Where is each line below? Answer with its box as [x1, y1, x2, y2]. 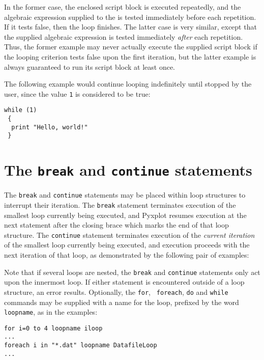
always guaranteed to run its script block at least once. [4, 61, 175, 72]
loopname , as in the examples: [4, 307, 98, 317]
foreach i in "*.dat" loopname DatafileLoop [4, 342, 157, 349]
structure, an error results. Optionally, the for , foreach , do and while [4, 286, 228, 297]
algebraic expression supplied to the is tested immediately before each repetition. [4, 11, 256, 22]
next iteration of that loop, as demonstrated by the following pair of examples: [4, 250, 249, 260]
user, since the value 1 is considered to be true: [4, 88, 151, 99]
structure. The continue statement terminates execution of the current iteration [4, 229, 255, 240]
